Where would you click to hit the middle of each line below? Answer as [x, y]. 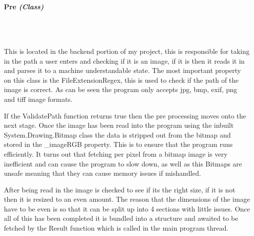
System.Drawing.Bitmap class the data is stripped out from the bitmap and [117, 134]
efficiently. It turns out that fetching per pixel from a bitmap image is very [116, 153]
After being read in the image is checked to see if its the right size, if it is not [120, 189]
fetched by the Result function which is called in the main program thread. [116, 228]
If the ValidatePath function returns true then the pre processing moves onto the [125, 115]
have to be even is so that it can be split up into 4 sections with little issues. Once [127, 208]
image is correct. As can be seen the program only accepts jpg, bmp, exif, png [121, 89]
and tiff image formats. [38, 99]
